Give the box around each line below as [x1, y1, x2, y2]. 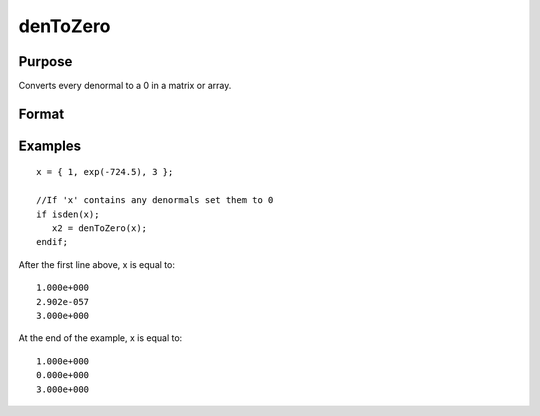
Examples [18, 137, 82, 154]
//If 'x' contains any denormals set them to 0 [36, 195, 274, 206]
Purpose [18, 53, 73, 70]
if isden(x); [36, 208, 100, 220]
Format [18, 105, 65, 122]
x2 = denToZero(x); [51, 223, 148, 234]
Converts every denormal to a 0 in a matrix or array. [18, 80, 232, 92]
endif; [36, 236, 69, 248]
